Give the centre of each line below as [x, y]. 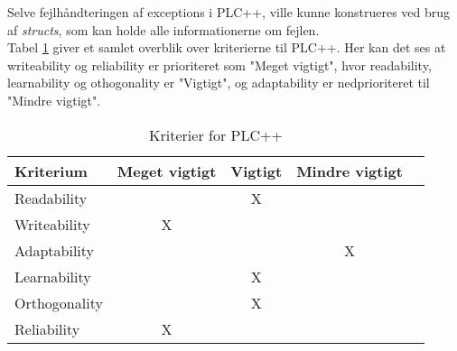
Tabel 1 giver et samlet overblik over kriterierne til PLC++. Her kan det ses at [227, 47]
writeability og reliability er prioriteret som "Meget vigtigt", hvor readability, [219, 65]
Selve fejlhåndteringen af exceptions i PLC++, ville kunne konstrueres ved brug [229, 12]
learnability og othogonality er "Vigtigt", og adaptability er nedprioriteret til [219, 83]
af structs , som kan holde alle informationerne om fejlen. [163, 29]
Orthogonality [59, 302]
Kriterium [51, 171]
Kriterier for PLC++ [216, 134]
